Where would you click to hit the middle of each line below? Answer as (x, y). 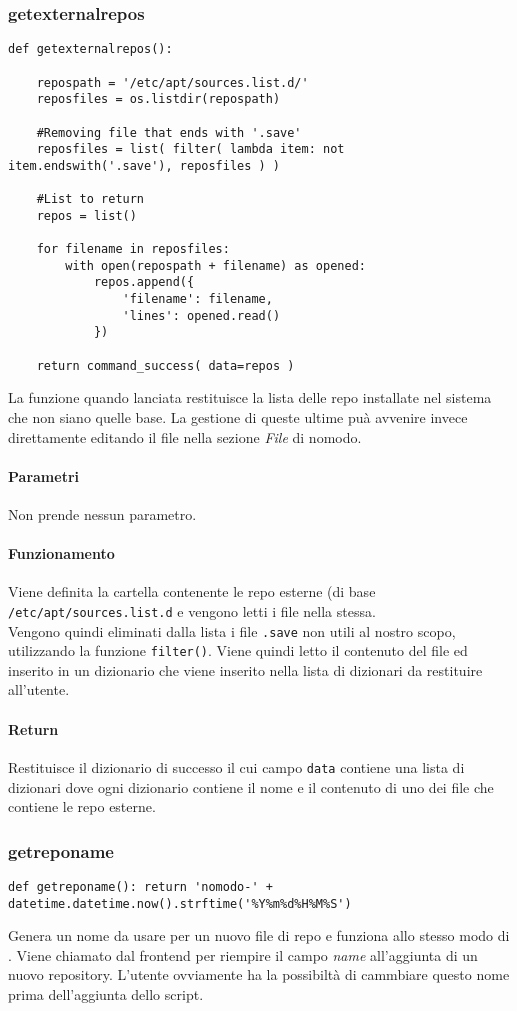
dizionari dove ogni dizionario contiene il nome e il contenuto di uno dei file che (251, 786)
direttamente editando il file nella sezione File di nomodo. (185, 436)
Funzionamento (61, 553)
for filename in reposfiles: (133, 249)
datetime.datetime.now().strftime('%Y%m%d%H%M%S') (180, 903)
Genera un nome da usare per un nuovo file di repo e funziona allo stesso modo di (259, 935)
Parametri (43, 475)
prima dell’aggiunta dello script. (106, 994)
